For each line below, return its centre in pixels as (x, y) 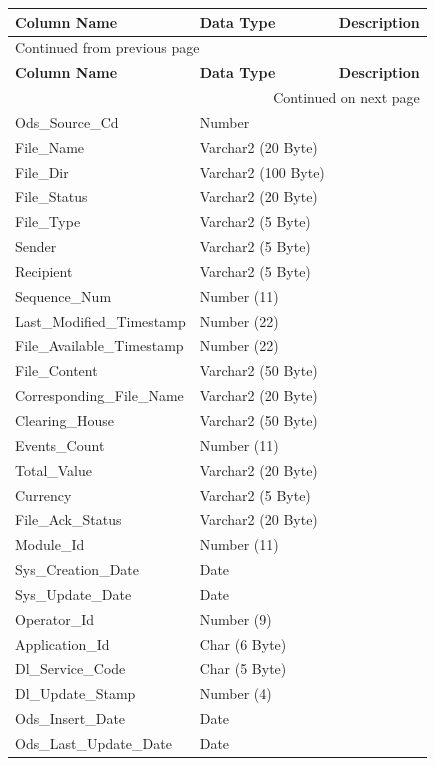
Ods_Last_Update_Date (93, 742)
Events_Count (60, 444)
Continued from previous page (107, 47)
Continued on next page (346, 97)
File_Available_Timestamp (99, 345)
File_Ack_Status (68, 519)
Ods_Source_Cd (67, 121)
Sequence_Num (63, 295)
